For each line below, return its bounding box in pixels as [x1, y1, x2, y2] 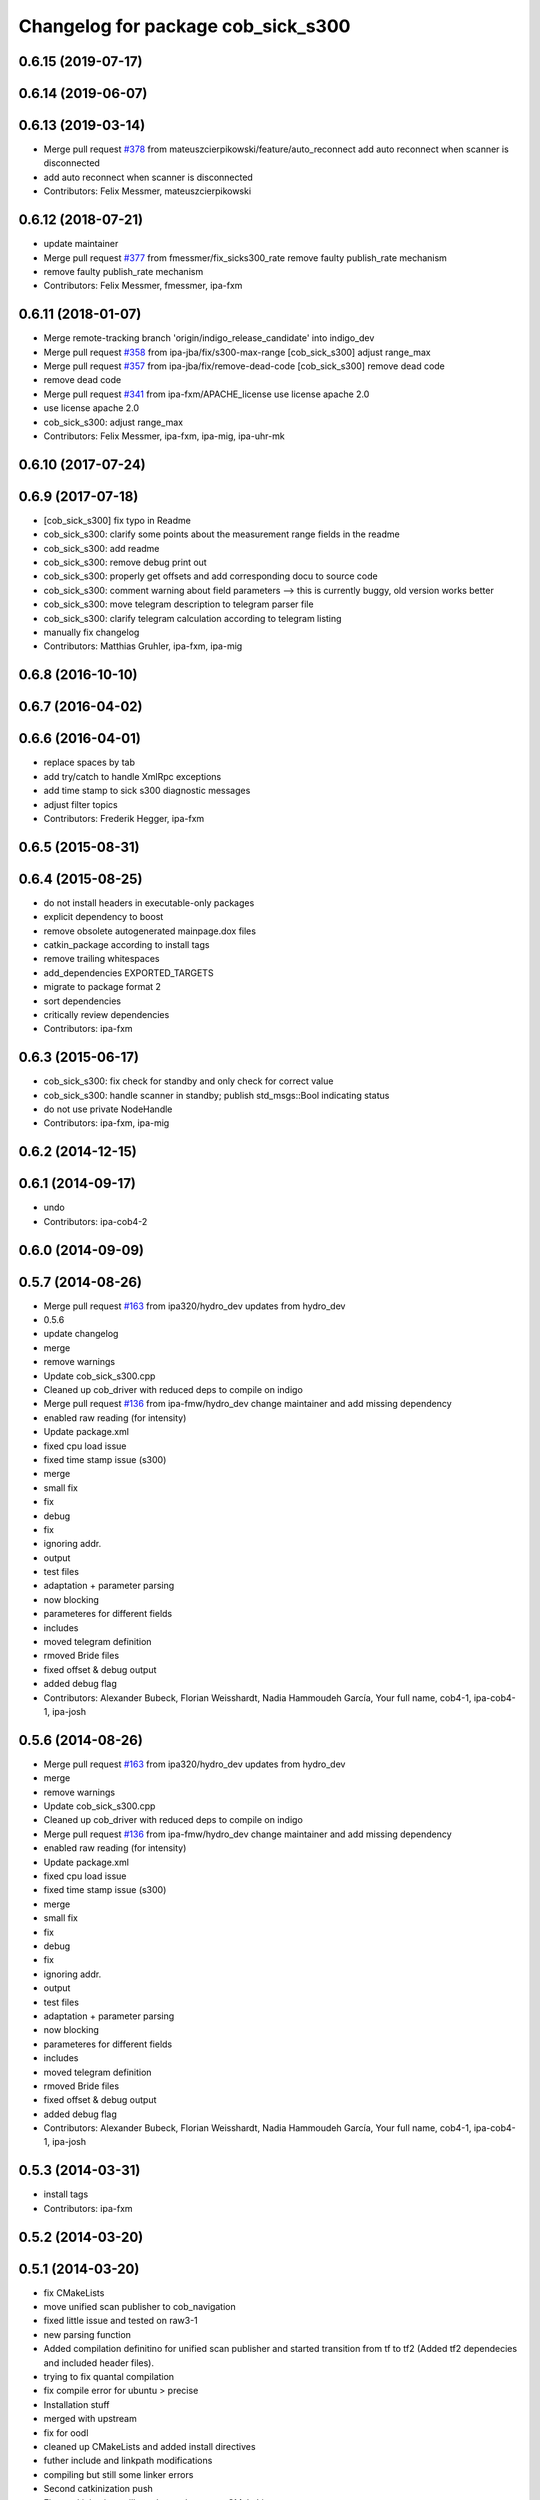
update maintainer [43, 238, 119, 250]
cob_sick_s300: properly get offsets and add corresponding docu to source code [43, 570, 379, 582]
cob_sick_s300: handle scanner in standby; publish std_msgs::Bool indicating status [43, 1089, 390, 1101]
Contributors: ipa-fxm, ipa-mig [43, 1117, 170, 1129]
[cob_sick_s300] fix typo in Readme [43, 514, 192, 526]
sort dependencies [43, 995, 122, 1007]
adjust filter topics [43, 798, 119, 810]
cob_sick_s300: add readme [43, 542, 160, 554]
